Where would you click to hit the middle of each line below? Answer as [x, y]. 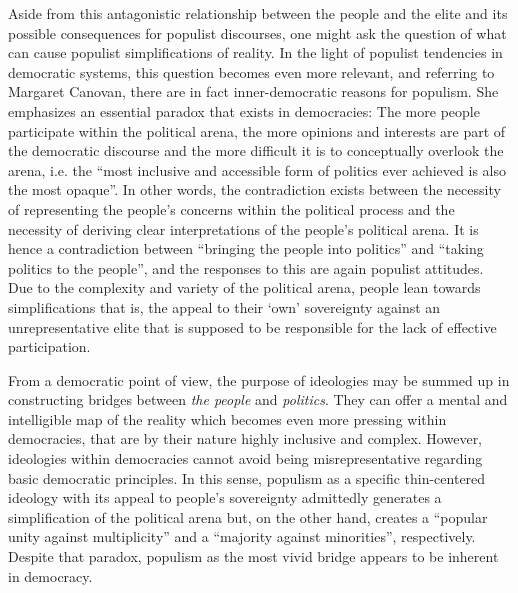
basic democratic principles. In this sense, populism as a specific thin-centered [247, 477]
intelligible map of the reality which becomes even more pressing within [227, 418]
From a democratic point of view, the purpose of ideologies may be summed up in [259, 379]
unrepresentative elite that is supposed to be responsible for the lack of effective [252, 326]
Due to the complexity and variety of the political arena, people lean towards [244, 287]
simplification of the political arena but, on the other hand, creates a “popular [248, 516]
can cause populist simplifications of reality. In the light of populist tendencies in [255, 52]
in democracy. [50, 575]
